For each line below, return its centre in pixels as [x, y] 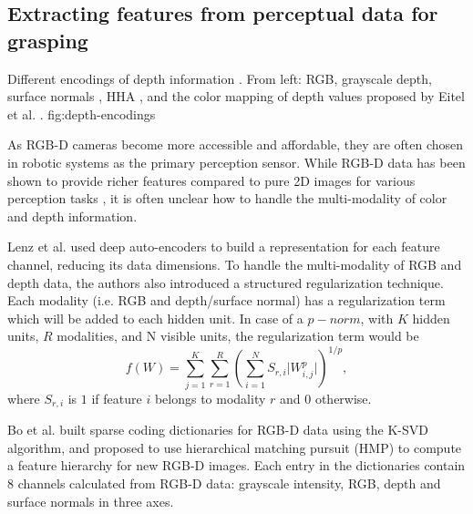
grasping [48, 40]
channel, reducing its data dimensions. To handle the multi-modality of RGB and [235, 264]
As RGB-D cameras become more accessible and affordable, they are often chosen [236, 144]
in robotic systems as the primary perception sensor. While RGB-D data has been [236, 162]
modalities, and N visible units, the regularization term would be [238, 336]
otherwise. [343, 398]
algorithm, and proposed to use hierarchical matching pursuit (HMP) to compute [235, 447]
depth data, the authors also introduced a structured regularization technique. [226, 282]
